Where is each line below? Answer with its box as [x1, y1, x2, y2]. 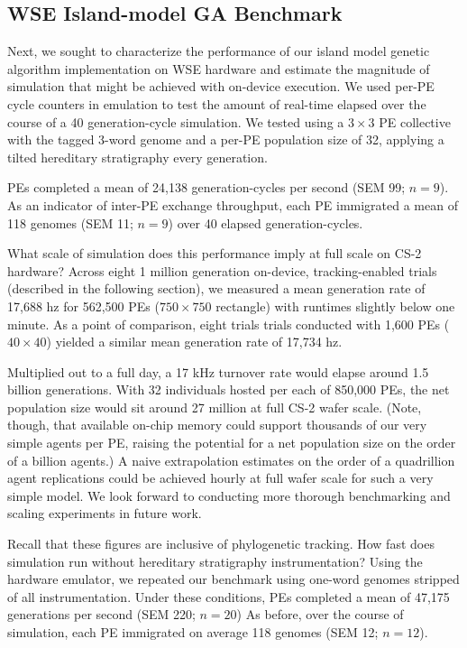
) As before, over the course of [236, 605, 404, 624]
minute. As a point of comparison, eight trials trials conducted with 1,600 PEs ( [7, 314, 450, 333]
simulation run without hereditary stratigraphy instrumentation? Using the [7, 551, 423, 570]
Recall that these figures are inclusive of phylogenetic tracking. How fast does [7, 534, 435, 553]
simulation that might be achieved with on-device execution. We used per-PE [7, 77, 435, 96]
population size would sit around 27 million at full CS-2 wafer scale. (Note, [7, 397, 422, 416]
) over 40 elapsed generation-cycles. [168, 213, 363, 232]
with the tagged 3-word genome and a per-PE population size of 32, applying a [7, 130, 444, 149]
